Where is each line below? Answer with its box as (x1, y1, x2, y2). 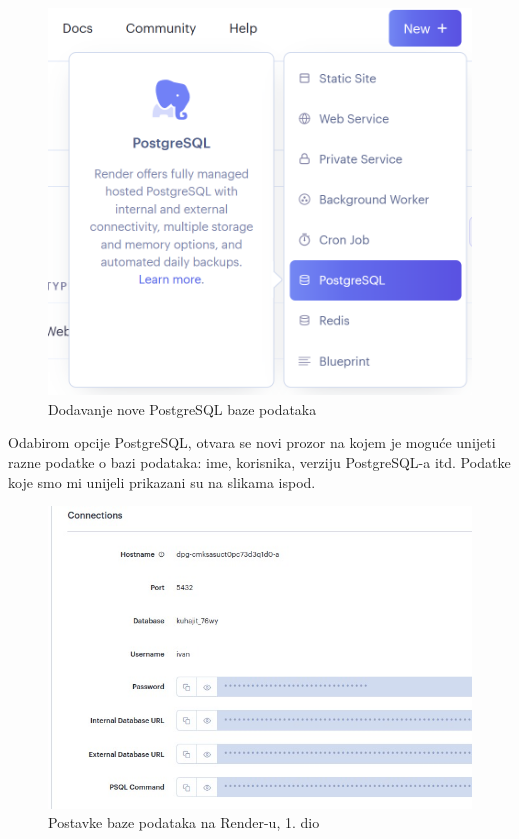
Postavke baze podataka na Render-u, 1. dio (48, 812, 320, 833)
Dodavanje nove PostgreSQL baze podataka (48, 398, 317, 419)
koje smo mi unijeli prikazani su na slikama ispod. (8, 471, 316, 492)
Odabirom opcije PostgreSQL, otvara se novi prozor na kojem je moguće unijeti (8, 432, 496, 453)
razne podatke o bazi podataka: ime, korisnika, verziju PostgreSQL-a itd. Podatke (8, 452, 511, 473)
